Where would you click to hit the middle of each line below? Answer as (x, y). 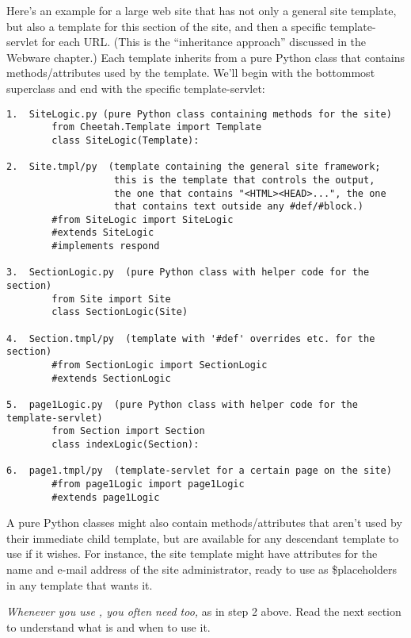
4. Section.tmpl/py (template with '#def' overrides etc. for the (191, 338)
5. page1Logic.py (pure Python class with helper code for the (182, 405)
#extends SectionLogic (111, 378)
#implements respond (106, 246)
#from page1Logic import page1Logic (148, 484)
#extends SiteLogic (103, 233)
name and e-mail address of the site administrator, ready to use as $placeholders (202, 569)
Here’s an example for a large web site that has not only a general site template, (202, 10)
